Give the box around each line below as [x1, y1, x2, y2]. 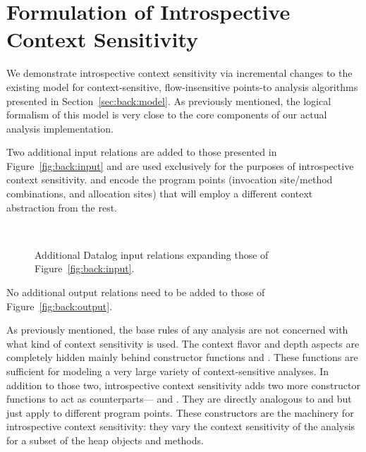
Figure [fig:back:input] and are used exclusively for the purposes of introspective [6, 158, 354, 173]
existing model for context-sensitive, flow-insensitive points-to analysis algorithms [6, 79, 358, 94]
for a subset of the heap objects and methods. [6, 432, 204, 447]
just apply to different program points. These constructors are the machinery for [6, 405, 354, 420]
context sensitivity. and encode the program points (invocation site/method [6, 172, 333, 187]
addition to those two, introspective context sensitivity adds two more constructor [6, 377, 360, 392]
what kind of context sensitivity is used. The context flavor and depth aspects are [6, 336, 360, 350]
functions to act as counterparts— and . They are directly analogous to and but [6, 391, 352, 406]
